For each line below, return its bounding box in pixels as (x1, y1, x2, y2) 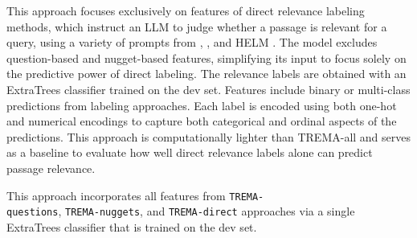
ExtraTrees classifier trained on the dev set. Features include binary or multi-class (6, 80, 411, 97)
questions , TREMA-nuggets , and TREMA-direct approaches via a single (6, 203, 355, 220)
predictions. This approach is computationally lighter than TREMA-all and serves (6, 128, 411, 145)
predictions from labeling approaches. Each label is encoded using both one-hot (6, 96, 397, 113)
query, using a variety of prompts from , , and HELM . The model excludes (6, 34, 378, 51)
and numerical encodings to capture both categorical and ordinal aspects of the (6, 113, 397, 129)
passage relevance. (6, 159, 96, 176)
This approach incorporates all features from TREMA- (6, 187, 264, 203)
